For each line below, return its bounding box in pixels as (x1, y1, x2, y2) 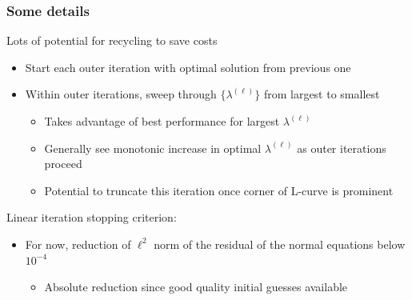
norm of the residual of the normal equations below (154, 235, 406, 252)
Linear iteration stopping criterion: (6, 209, 177, 226)
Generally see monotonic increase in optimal (44, 139, 262, 156)
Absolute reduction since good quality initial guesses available (44, 278, 348, 295)
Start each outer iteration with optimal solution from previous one (25, 58, 351, 75)
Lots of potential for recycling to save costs (6, 32, 218, 49)
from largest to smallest (263, 86, 380, 102)
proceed (44, 155, 82, 172)
